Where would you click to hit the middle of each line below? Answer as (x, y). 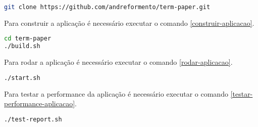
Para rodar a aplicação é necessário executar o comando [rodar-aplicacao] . (118, 62)
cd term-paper (28, 39)
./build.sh (22, 46)
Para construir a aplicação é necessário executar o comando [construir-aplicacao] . (129, 23)
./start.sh (22, 78)
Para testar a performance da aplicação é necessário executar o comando (116, 93)
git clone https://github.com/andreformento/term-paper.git (107, 7)
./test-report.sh (33, 119)
